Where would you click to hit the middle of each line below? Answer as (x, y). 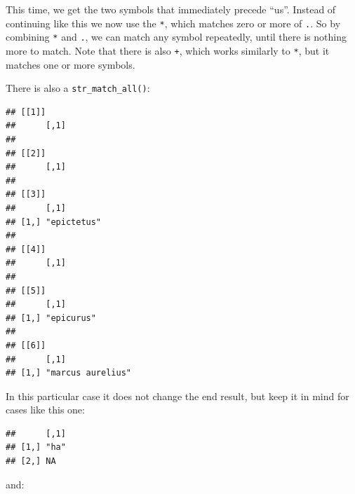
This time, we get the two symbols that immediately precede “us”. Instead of (171, 9)
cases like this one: (45, 410)
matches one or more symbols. (71, 64)
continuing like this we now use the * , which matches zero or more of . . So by (173, 23)
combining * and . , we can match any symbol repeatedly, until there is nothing (176, 37)
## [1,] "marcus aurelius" (68, 373)
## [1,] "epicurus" (51, 318)
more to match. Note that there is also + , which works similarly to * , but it (168, 50)
